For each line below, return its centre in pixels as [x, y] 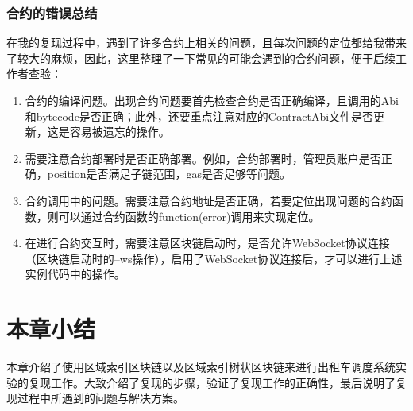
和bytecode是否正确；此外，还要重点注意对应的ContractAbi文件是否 [199, 116]
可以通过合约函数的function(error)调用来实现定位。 [189, 216]
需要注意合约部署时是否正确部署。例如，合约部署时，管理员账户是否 [203, 158]
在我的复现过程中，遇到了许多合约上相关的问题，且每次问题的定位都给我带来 [206, 43]
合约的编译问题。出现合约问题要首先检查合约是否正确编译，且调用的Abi [212, 100]
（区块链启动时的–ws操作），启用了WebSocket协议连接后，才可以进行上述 [214, 258]
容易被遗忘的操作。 [120, 132]
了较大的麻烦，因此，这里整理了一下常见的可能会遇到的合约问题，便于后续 [201, 58]
